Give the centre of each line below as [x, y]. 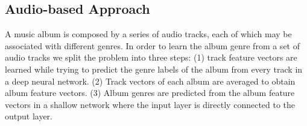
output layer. [29, 116]
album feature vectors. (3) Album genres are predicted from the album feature [150, 93]
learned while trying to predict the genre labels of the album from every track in [154, 69]
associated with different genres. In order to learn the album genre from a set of [152, 45]
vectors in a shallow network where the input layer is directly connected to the [150, 104]
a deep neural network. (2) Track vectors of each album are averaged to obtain [150, 81]
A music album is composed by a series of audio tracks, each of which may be [148, 34]
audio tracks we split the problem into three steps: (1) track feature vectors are [151, 57]
